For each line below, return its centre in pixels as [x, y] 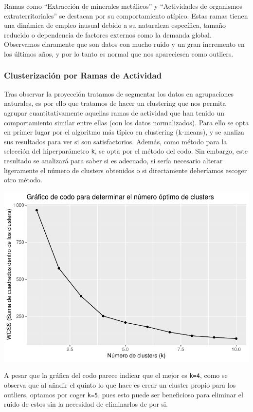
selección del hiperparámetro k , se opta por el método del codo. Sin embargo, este [126, 151]
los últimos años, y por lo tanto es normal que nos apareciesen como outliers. [119, 53]
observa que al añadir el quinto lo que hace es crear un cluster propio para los [120, 384]
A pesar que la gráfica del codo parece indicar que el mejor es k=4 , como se [116, 375]
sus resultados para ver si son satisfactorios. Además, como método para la [116, 141]
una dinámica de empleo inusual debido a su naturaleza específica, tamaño [115, 25]
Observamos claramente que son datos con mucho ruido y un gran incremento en [124, 44]
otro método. [23, 180]
